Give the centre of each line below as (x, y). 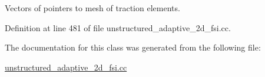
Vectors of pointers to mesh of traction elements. (92, 8)
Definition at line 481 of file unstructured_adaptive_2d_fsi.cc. (118, 27)
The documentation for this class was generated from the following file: (133, 47)
